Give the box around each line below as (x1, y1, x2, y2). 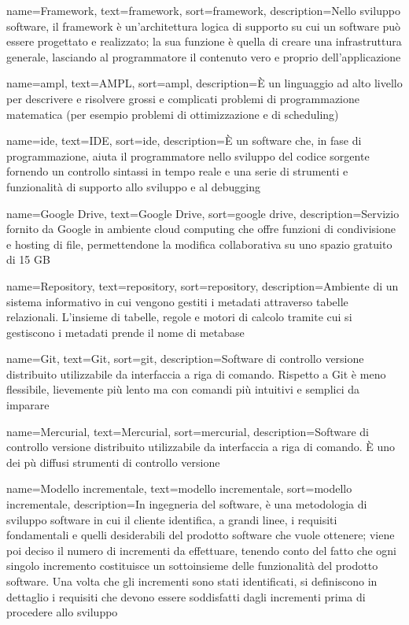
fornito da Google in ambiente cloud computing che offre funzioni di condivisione (6, 220, 396, 237)
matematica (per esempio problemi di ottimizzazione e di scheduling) (6, 105, 339, 122)
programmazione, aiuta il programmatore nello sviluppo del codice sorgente (6, 147, 370, 164)
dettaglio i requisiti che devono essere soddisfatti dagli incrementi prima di (6, 588, 366, 605)
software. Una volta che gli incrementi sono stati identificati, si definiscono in (6, 573, 378, 589)
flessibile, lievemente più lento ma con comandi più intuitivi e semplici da (6, 381, 359, 398)
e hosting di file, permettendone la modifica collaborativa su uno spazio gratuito (6, 235, 392, 252)
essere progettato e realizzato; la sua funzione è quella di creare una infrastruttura (6, 33, 402, 50)
